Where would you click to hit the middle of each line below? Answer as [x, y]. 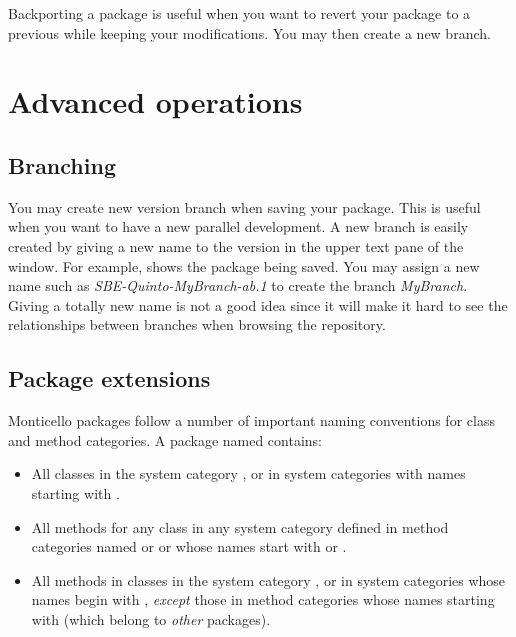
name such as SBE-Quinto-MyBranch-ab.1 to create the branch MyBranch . [238, 285]
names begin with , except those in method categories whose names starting [263, 599]
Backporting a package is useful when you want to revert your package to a [239, 13]
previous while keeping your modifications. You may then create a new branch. [249, 32]
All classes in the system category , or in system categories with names [248, 473]
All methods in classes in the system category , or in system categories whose [268, 579]
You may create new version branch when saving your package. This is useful [244, 206]
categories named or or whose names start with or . [189, 546]
